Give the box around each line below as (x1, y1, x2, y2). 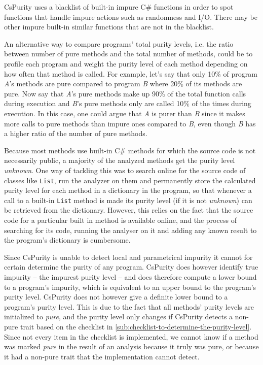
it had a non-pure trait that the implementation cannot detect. (4, 351, 200, 361)
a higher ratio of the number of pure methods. (4, 128, 147, 139)
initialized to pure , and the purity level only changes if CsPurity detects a (4, 311, 233, 322)
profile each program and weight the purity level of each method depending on (4, 58, 248, 69)
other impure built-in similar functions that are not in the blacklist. (4, 21, 214, 32)
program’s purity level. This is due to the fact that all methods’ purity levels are (4, 301, 254, 312)
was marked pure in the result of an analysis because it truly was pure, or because (4, 341, 259, 352)
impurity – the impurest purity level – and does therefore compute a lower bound (4, 271, 257, 282)
